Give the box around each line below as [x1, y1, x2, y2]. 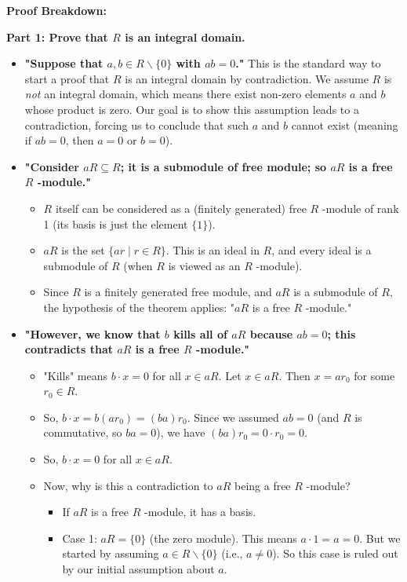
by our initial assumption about [62, 561, 215, 577]
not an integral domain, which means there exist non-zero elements [24, 86, 347, 102]
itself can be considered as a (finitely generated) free [55, 199, 307, 216]
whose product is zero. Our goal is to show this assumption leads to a [24, 101, 359, 117]
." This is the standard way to [235, 55, 381, 71]
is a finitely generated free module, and [84, 284, 272, 300]
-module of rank [322, 199, 399, 216]
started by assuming [62, 545, 159, 562]
